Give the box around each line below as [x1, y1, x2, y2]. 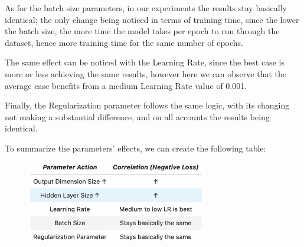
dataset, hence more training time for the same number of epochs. [5, 36, 244, 48]
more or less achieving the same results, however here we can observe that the [5, 67, 286, 80]
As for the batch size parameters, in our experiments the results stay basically [5, 2, 287, 14]
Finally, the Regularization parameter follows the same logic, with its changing [5, 99, 290, 111]
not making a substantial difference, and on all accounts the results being [5, 110, 270, 123]
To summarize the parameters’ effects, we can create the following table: [5, 141, 266, 154]
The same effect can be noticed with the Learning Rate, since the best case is [5, 56, 285, 68]
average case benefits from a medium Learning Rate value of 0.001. [5, 79, 247, 91]
